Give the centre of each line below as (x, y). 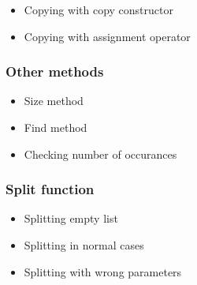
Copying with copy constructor (98, 9)
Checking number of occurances (100, 154)
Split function (50, 189)
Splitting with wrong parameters (103, 271)
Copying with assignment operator (107, 36)
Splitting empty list (71, 218)
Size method (54, 101)
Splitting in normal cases (84, 245)
